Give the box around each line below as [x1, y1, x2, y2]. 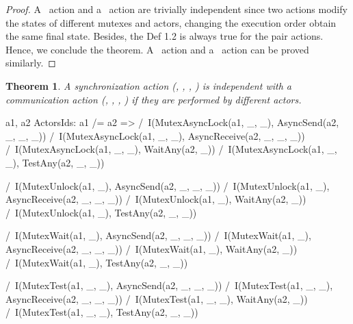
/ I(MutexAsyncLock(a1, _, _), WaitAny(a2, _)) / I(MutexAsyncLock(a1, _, [5, 142, 337, 156]
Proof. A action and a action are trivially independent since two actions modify [5, 2, 348, 16]
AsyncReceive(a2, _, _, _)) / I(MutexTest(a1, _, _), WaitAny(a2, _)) [5, 291, 308, 306]
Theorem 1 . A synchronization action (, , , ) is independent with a [5, 78, 291, 92]
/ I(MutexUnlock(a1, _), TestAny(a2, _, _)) [5, 205, 197, 219]
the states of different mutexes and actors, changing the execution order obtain [5, 15, 337, 29]
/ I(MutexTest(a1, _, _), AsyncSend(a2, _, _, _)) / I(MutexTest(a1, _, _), [5, 278, 333, 292]
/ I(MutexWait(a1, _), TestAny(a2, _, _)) [5, 255, 188, 269]
